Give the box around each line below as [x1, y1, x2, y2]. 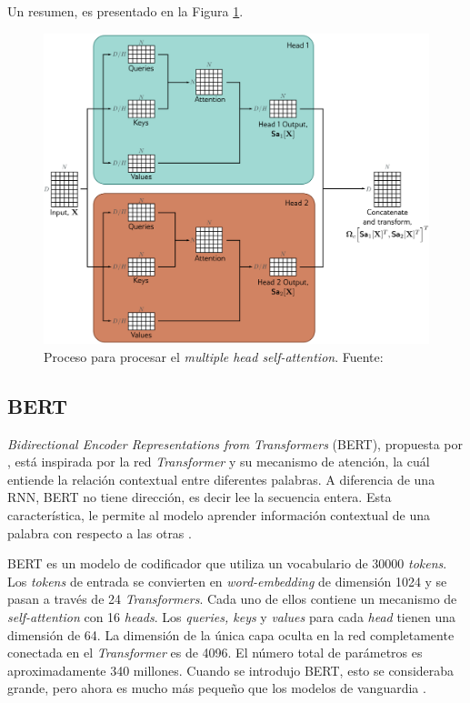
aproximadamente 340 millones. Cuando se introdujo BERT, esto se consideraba [7, 660, 455, 679]
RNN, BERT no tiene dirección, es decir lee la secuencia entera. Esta [7, 487, 392, 507]
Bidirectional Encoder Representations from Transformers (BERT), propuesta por [7, 434, 464, 453]
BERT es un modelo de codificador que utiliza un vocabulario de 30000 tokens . [7, 554, 447, 573]
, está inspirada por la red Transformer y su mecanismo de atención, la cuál [7, 452, 430, 471]
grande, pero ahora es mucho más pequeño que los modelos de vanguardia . [7, 678, 426, 698]
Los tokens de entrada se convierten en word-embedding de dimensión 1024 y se [7, 571, 447, 590]
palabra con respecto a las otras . [7, 523, 192, 542]
